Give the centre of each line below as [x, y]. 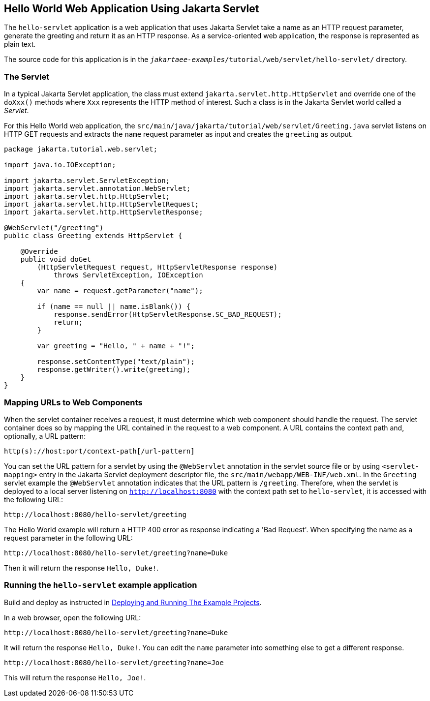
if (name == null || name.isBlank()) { [114, 307]
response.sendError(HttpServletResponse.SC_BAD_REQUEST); [168, 315]
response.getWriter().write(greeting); [114, 370]
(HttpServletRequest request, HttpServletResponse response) [157, 267]
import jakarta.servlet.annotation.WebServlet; [97, 189]
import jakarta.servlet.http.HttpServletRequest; [102, 204]
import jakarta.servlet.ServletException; [87, 181]
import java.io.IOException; [60, 165]
